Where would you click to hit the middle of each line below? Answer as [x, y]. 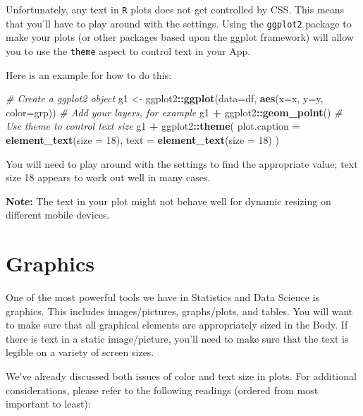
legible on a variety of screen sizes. [80, 352]
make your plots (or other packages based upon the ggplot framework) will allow [180, 37]
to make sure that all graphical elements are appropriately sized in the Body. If [177, 325]
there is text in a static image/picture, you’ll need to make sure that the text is [177, 338]
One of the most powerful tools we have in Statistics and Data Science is [163, 297]
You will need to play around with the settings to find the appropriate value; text [182, 163]
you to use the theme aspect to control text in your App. [128, 50]
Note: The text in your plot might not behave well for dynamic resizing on [168, 201]
